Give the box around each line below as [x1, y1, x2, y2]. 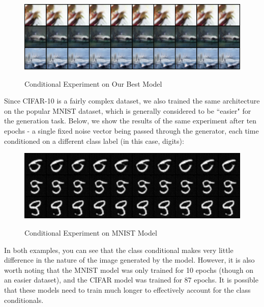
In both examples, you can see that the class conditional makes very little [4, 244, 233, 255]
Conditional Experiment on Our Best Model [24, 78, 162, 89]
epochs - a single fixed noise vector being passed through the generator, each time [4, 125, 259, 136]
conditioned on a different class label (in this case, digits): [4, 135, 184, 146]
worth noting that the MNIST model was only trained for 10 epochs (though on [4, 264, 253, 275]
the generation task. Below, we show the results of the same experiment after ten [4, 115, 257, 126]
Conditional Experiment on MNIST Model [24, 227, 157, 238]
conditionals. [4, 294, 44, 305]
